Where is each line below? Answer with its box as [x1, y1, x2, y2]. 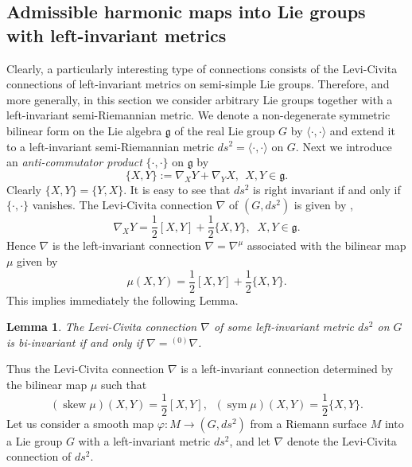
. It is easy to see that [123, 181, 231, 197]
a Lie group [6, 432, 63, 449]
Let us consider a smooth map [6, 414, 154, 431]
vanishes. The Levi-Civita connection [32, 197, 212, 213]
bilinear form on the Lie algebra [6, 122, 162, 138]
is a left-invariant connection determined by [181, 360, 394, 377]
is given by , [293, 197, 353, 213]
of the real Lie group [174, 122, 275, 138]
